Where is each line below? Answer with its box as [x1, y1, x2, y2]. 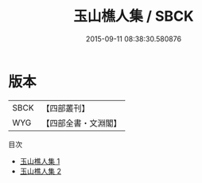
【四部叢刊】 [41, 103, 90, 114]
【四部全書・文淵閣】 [41, 117, 122, 128]
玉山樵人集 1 [19, 156, 60, 165]
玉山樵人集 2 [19, 166, 62, 176]
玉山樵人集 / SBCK [73, 7, 194, 25]
